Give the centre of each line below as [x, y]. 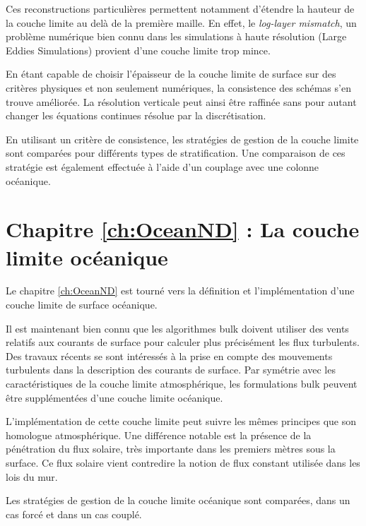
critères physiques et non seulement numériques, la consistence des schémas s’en [178, 87]
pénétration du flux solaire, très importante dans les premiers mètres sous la [171, 449]
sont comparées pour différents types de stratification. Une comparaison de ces [176, 153]
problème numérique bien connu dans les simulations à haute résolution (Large [176, 36]
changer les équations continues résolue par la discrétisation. [136, 115]
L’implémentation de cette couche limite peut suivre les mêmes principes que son [181, 421]
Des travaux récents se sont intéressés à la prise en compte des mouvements [169, 355]
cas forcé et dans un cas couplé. [74, 514]
